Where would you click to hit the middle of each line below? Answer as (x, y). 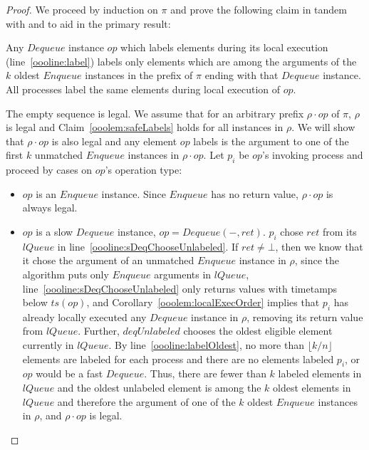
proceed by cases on (49, 170)
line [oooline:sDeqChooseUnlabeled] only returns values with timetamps (180, 288)
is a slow (54, 231)
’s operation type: (144, 170)
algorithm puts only (66, 274)
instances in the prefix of (139, 75)
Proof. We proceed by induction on (82, 9)
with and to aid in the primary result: (88, 23)
